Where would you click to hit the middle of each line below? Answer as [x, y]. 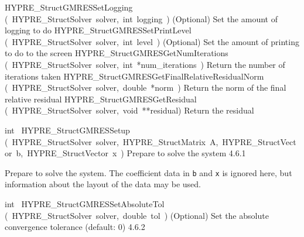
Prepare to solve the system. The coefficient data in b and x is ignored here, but [148, 172]
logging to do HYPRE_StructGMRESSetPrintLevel [98, 30]
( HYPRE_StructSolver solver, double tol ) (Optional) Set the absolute [137, 215]
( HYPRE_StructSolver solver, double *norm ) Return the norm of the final [146, 87]
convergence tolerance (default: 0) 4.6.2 [75, 227]
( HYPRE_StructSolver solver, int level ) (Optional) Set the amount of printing [152, 41]
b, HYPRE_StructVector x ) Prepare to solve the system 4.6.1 [131, 153]
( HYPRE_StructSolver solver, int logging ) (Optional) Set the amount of [141, 18]
